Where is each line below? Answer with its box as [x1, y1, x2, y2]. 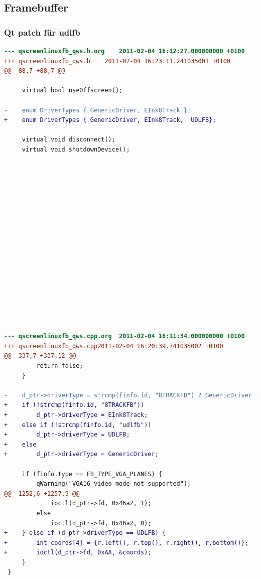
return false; [36, 362, 83, 369]
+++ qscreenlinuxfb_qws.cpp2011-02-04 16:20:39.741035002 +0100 [4, 342, 223, 350]
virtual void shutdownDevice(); [22, 146, 130, 153]
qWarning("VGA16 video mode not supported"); [36, 480, 191, 488]
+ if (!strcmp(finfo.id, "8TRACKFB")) [4, 401, 145, 409]
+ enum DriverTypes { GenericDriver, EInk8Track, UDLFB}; [4, 116, 216, 124]
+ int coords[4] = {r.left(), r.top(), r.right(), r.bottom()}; [4, 539, 248, 546]
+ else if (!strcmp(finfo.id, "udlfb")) [4, 421, 152, 428]
